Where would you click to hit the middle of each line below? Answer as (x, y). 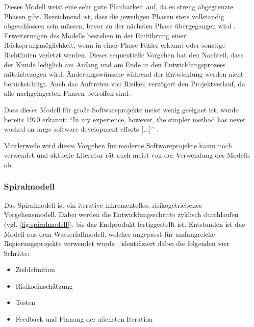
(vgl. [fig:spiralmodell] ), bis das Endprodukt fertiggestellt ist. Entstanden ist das (125, 224)
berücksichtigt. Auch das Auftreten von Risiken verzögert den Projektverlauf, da (125, 83)
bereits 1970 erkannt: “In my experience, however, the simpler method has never (125, 119)
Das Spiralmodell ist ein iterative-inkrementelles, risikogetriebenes (103, 204)
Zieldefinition (35, 269)
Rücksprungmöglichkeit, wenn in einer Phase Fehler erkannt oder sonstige (115, 45)
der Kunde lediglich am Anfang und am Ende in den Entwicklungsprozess (115, 64)
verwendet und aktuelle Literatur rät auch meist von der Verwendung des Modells (127, 155)
